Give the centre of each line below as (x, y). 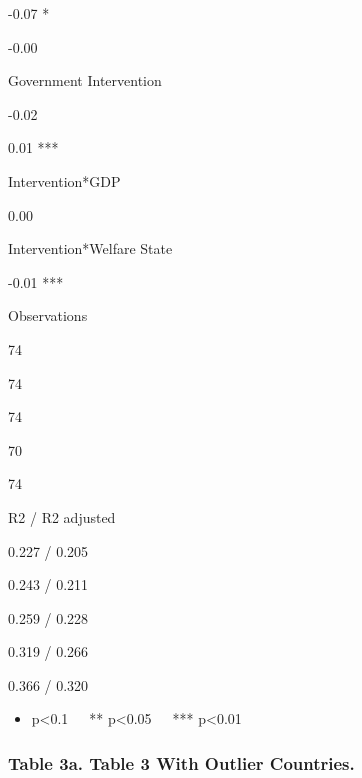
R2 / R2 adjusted (62, 516)
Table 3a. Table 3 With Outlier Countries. (181, 762)
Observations (48, 315)
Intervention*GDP (64, 180)
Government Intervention (85, 80)
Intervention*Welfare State (90, 248)
